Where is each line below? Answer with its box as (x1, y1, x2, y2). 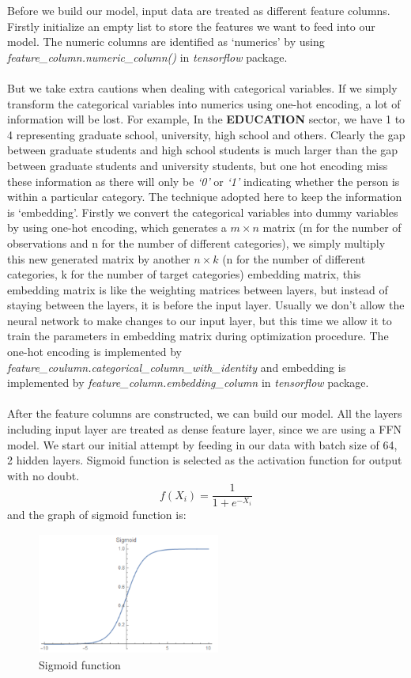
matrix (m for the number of (262, 219, 402, 236)
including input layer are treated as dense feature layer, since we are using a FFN (7, 421, 402, 437)
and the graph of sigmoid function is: (7, 506, 187, 523)
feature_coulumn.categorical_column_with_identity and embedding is (7, 358, 346, 375)
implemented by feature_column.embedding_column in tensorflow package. (7, 374, 369, 391)
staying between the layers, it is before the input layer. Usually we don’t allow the (7, 297, 405, 313)
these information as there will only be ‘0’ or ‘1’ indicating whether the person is (7, 172, 400, 189)
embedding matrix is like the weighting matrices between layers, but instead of (7, 281, 388, 297)
